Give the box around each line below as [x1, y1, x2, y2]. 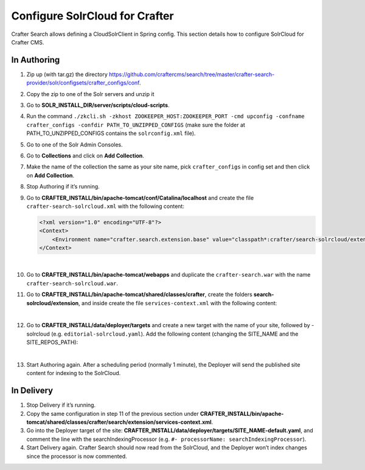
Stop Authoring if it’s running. [26, 183, 100, 190]
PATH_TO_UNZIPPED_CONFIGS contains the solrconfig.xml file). [26, 130, 196, 137]
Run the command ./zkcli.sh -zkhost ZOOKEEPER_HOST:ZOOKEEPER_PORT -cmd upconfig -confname [26, 112, 305, 120]
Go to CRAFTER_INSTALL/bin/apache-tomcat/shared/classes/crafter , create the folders [26, 291, 252, 298]
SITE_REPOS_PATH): [26, 339, 78, 346]
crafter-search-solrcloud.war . [26, 280, 119, 287]
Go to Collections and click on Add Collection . [26, 152, 144, 159]
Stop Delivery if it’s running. [26, 401, 96, 409]
